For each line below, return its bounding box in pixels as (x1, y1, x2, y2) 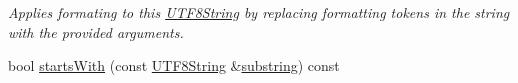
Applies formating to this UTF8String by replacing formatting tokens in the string (8, 2, 510, 22)
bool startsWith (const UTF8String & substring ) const (8, 55, 340, 76)
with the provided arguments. (8, 21, 184, 42)
